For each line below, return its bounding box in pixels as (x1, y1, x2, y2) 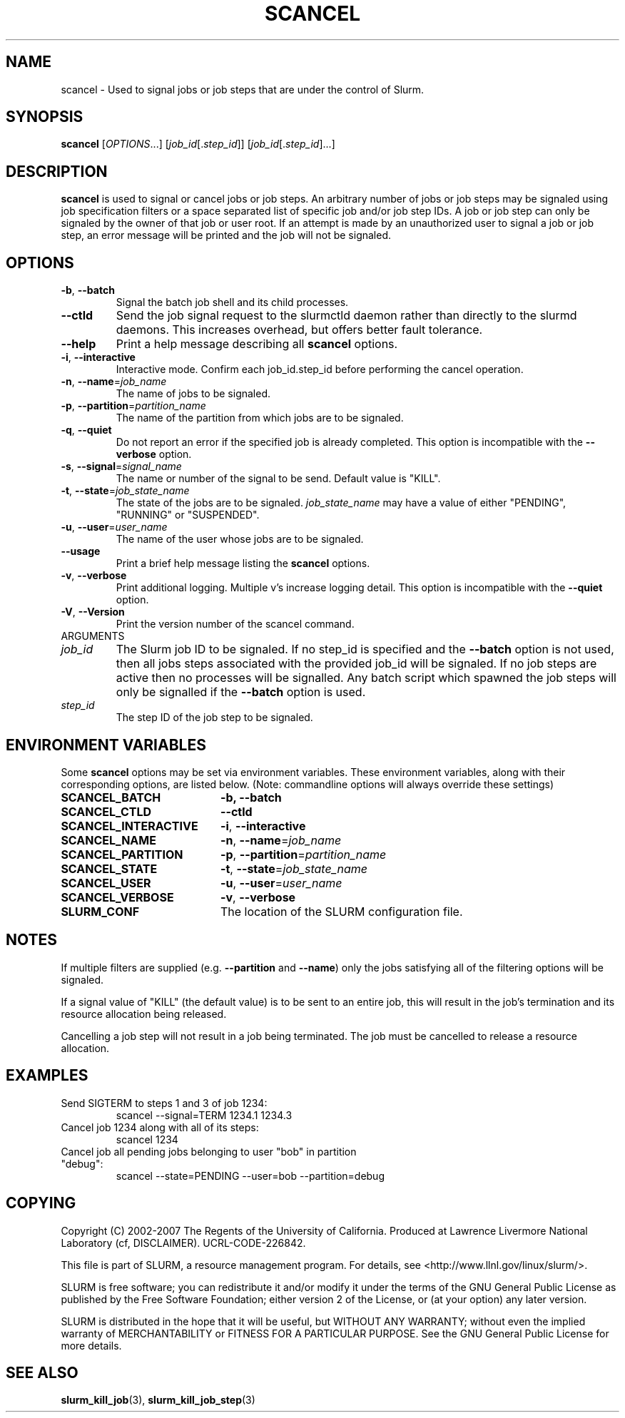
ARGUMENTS (61, 630, 125, 643)
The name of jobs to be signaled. (116, 387, 271, 400)
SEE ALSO (6, 1363, 78, 1382)
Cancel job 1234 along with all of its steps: (61, 1121, 259, 1133)
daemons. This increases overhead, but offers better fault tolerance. (116, 322, 483, 337)
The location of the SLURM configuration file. (220, 904, 463, 919)
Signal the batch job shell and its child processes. (116, 296, 349, 309)
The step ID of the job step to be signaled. (116, 711, 313, 724)
